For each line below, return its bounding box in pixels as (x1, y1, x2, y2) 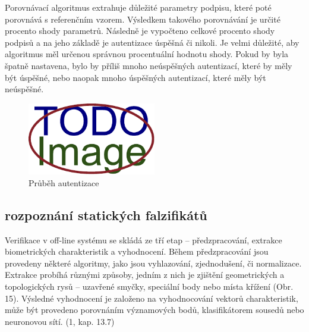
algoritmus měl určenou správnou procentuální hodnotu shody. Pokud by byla (5, 48, 289, 60)
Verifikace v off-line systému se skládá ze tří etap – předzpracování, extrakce (5, 233, 282, 246)
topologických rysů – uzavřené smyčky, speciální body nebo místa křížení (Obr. (5, 280, 294, 292)
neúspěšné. (5, 83, 44, 95)
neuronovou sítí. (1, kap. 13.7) (5, 315, 115, 327)
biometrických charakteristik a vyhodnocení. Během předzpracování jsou (5, 245, 269, 258)
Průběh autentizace (29, 176, 99, 189)
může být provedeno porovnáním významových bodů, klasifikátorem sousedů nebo (5, 303, 304, 316)
